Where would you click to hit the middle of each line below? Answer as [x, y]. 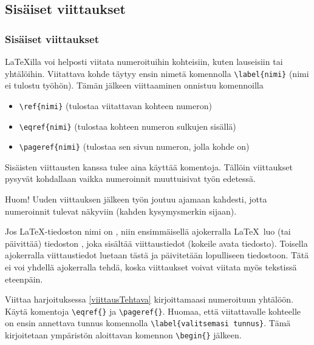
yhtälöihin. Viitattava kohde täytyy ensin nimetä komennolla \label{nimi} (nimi [157, 73]
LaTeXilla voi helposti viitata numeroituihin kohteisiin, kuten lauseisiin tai [144, 61]
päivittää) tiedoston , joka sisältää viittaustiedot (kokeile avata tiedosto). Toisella [156, 243]
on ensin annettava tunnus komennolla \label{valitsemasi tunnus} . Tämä [148, 323]
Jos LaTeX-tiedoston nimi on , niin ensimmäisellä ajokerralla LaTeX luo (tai [148, 231]
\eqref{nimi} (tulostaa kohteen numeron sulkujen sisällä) [128, 126]
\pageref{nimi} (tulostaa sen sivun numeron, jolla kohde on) [134, 146]
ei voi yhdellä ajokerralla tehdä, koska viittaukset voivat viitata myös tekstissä [151, 266]
